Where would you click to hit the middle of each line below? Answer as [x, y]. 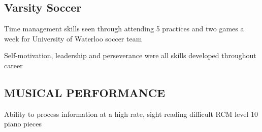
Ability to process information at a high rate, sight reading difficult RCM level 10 [131, 114]
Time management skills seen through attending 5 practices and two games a [124, 29]
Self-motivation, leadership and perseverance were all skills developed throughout [130, 55]
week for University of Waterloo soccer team [73, 38]
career [13, 65]
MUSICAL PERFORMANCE [85, 92]
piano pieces [23, 124]
